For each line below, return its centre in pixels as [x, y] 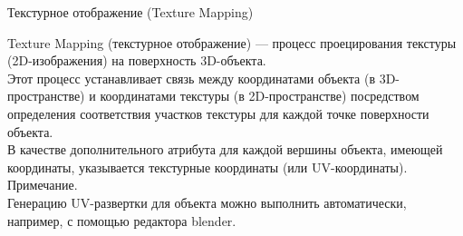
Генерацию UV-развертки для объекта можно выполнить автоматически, [207, 202]
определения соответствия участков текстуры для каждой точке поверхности [218, 113]
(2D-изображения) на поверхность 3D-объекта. [137, 60]
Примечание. [43, 185]
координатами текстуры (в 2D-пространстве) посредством [260, 96]
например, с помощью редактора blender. [122, 220]
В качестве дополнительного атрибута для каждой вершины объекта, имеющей [225, 149]
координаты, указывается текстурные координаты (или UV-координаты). [207, 167]
